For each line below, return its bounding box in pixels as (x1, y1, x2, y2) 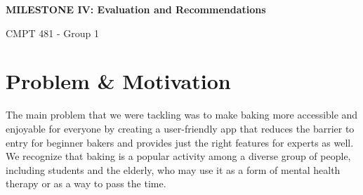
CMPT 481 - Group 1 (6, 25, 99, 40)
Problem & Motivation (6, 67, 231, 95)
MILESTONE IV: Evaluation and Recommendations (6, 2, 266, 16)
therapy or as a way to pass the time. (6, 176, 166, 191)
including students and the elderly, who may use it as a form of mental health (6, 162, 341, 177)
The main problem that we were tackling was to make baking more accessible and (6, 107, 358, 122)
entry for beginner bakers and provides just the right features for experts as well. (6, 135, 354, 149)
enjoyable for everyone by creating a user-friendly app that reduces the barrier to (6, 121, 355, 135)
